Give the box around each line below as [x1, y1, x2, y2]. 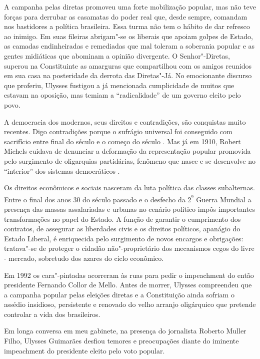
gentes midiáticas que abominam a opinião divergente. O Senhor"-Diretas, [4, 50, 230, 61]
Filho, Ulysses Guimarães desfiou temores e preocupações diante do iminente [4, 335, 239, 346]
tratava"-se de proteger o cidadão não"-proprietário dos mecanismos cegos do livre [4, 243, 254, 253]
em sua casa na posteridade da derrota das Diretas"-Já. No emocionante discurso [4, 70, 252, 81]
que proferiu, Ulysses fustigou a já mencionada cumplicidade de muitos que [4, 80, 234, 90]
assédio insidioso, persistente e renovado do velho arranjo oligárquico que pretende [4, 299, 256, 309]
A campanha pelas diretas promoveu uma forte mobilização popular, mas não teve [4, 2, 256, 12]
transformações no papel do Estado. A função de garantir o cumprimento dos [4, 213, 241, 224]
